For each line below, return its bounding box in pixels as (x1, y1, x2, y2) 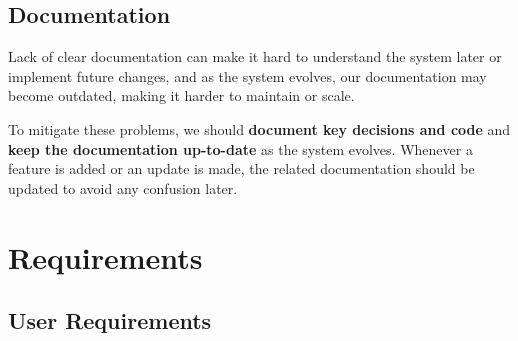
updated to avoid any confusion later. (8, 177, 238, 198)
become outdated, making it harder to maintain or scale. (8, 85, 355, 106)
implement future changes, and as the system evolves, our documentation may (8, 65, 487, 86)
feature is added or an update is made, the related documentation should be (8, 158, 475, 179)
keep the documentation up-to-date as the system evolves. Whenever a (8, 138, 473, 159)
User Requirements (8, 305, 212, 336)
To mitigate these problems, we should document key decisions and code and (8, 118, 511, 139)
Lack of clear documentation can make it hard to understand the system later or (8, 46, 502, 67)
